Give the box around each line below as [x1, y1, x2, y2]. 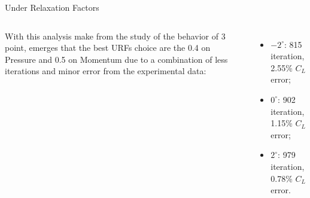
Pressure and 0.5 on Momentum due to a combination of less [5, 53, 228, 65]
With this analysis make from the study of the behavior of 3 [5, 29, 226, 42]
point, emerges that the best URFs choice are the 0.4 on [5, 41, 211, 54]
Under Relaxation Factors [5, 1, 99, 13]
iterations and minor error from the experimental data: [5, 65, 206, 77]
